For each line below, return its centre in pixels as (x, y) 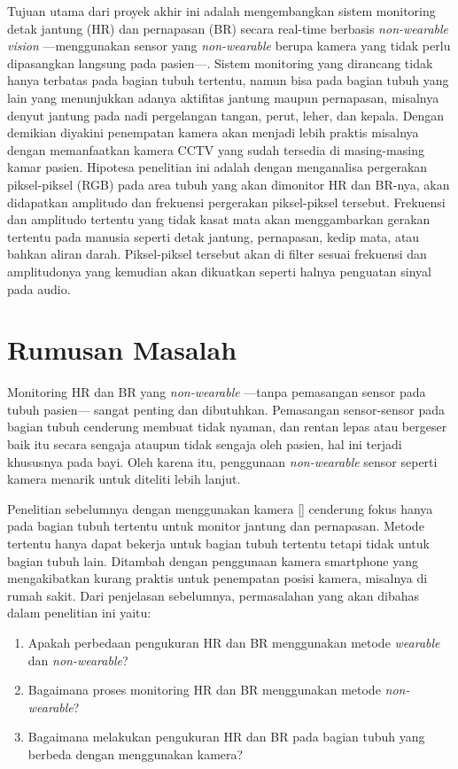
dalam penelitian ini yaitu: (79, 613)
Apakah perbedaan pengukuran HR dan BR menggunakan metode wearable (234, 642)
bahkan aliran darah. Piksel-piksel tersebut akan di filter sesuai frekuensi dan (217, 254)
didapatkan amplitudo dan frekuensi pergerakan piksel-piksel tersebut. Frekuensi (226, 202)
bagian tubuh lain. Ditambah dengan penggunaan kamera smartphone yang (213, 560)
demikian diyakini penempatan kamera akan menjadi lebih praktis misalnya (213, 132)
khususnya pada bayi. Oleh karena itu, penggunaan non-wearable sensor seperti (222, 461)
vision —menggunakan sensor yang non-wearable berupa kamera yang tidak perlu (229, 46)
